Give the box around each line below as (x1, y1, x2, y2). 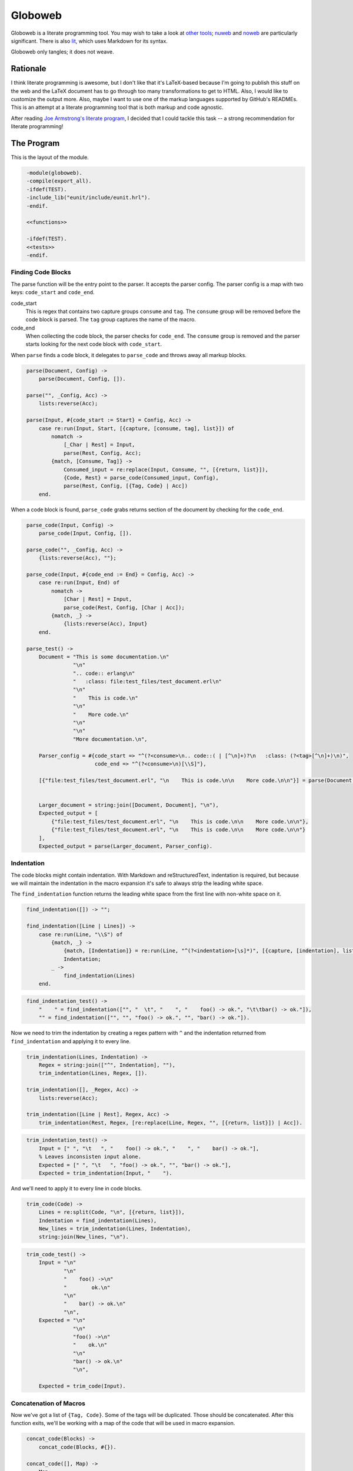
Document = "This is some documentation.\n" (38, 653, 169, 660)
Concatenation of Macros (11, 1399, 85, 1407)
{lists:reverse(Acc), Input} (64, 621, 148, 627)
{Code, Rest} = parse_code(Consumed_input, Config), (64, 474, 219, 481)
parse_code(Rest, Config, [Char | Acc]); (64, 604, 185, 611)
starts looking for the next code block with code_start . (25, 341, 162, 348)
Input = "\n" (38, 1259, 76, 1266)
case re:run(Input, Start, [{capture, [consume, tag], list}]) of (38, 425, 235, 432)
